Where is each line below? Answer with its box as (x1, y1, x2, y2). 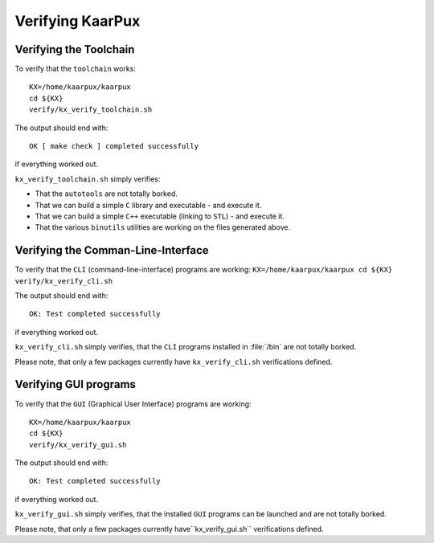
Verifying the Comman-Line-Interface (14, 243, 209, 257)
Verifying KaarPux (14, 12, 141, 30)
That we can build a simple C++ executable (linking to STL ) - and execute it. (35, 211, 285, 221)
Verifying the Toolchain (14, 43, 135, 56)
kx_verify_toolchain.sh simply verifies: (14, 174, 161, 184)
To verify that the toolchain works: (14, 64, 137, 74)
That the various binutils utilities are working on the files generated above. (35, 223, 291, 232)
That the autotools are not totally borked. (35, 189, 178, 198)
